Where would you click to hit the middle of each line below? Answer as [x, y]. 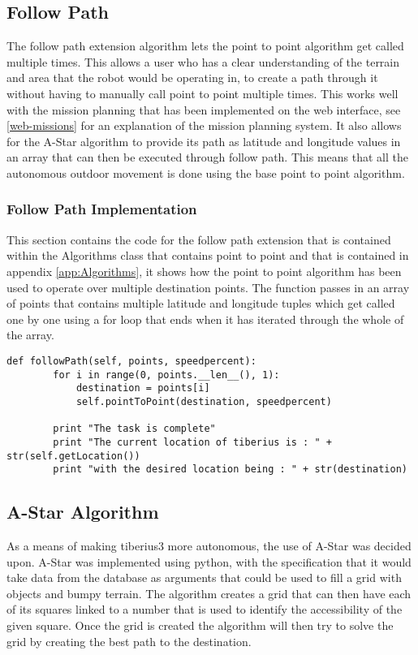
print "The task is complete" [134, 429]
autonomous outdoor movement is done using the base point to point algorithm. [206, 172]
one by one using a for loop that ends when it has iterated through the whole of [205, 319]
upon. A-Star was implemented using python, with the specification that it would [209, 561]
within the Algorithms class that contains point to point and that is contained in [208, 255]
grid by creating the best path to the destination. [129, 641]
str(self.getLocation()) [73, 456]
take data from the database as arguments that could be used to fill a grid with [204, 577]
